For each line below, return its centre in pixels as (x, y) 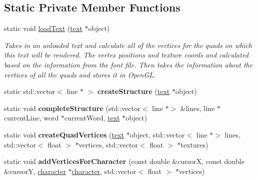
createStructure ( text (133, 91)
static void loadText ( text (43, 28)
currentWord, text (92, 118)
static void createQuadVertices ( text (64, 134)
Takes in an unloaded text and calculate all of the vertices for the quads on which (128, 45)
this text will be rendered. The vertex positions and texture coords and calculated (126, 55)
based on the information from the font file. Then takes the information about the (128, 64)
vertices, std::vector (108, 144)
